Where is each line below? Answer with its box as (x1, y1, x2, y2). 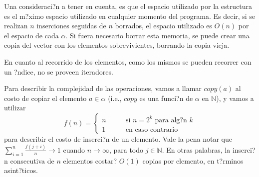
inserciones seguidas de (36, 20, 106, 31)
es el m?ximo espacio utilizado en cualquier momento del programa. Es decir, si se (4, 10, 256, 21)
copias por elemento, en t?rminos (142, 155, 244, 166)
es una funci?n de (139, 92, 193, 103)
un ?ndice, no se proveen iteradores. (4, 66, 113, 77)
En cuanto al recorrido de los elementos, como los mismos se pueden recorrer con (4, 56, 252, 67)
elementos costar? (63, 155, 117, 166)
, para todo (109, 144, 144, 155)
